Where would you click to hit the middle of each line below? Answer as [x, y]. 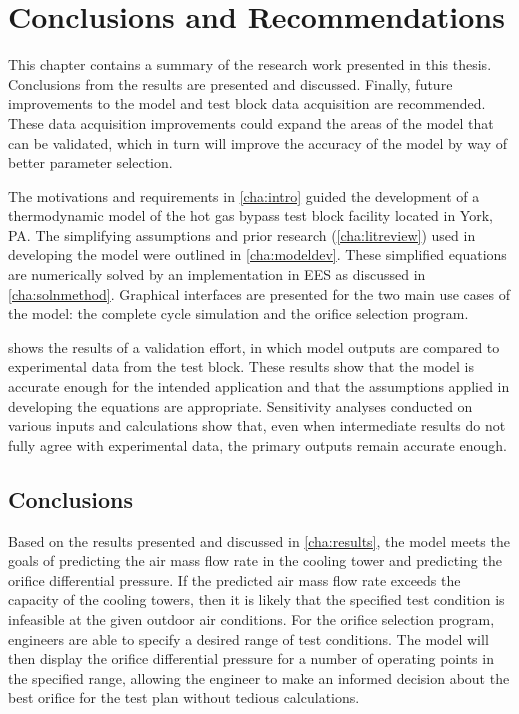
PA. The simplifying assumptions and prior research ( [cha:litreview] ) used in [242, 234]
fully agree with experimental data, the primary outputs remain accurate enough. [257, 444]
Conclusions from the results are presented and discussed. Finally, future [230, 83]
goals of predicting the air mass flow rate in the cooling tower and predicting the [255, 560]
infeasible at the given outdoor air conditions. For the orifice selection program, [251, 618]
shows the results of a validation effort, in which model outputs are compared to [254, 346]
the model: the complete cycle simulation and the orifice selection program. [238, 313]
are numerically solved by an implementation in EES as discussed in [217, 274]
